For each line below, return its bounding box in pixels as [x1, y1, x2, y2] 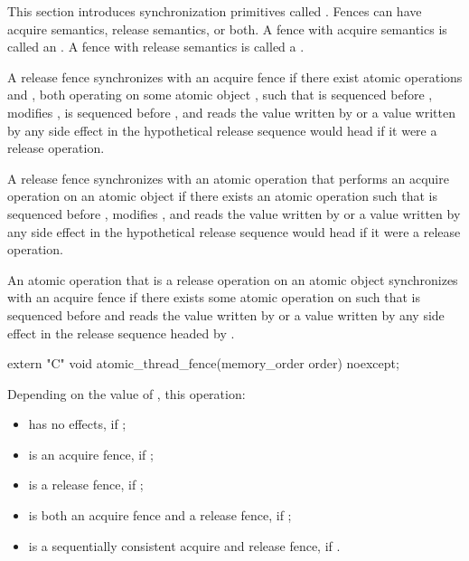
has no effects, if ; [28, 414, 127, 433]
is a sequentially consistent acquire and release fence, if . [28, 536, 341, 555]
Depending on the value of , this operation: [7, 384, 246, 403]
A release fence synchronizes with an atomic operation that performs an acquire [7, 168, 449, 187]
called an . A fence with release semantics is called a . [7, 37, 305, 56]
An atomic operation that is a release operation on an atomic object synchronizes [7, 270, 458, 289]
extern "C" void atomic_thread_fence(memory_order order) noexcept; [7, 354, 399, 373]
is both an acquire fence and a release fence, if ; [28, 506, 292, 525]
